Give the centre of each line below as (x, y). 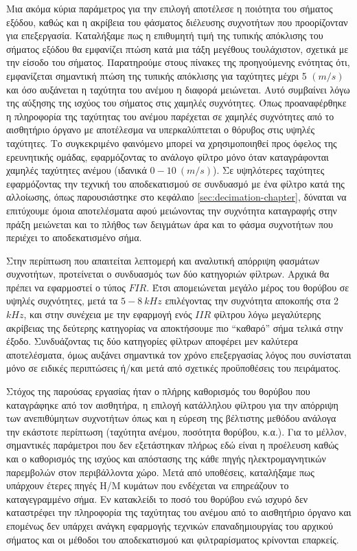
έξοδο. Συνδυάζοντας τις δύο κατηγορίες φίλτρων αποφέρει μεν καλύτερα (152, 341)
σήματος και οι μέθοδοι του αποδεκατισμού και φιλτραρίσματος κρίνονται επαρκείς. (173, 539)
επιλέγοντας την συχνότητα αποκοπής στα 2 (252, 301)
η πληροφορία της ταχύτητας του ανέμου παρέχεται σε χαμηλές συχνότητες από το (170, 116)
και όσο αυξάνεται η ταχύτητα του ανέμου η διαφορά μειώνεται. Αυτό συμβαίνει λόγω (178, 89)
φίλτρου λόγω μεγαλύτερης (267, 314)
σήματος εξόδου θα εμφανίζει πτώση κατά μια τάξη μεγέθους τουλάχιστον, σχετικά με (177, 48)
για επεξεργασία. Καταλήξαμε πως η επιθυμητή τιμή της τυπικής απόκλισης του (165, 35)
